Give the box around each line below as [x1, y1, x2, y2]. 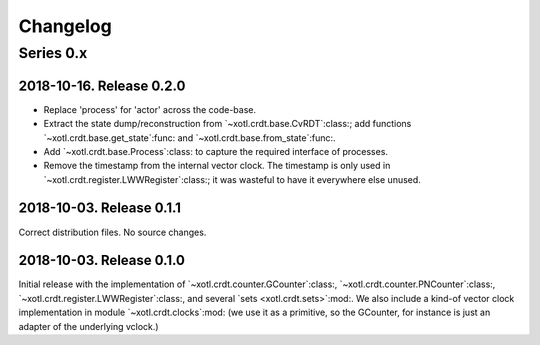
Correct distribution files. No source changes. [18, 226, 207, 238]
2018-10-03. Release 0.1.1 [18, 200, 182, 217]
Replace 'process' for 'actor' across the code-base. [43, 103, 257, 115]
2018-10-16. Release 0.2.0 [18, 77, 186, 94]
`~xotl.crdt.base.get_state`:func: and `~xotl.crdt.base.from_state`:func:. [43, 131, 336, 144]
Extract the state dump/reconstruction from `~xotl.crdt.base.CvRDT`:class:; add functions [43, 118, 412, 130]
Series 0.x [18, 44, 88, 62]
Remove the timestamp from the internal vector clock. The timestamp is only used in [43, 160, 391, 172]
